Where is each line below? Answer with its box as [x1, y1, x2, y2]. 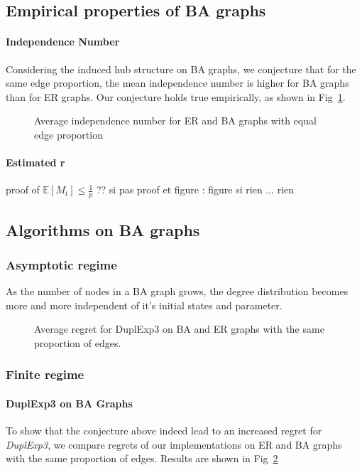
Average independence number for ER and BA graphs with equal [34, 113, 317, 128]
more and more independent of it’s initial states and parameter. [6, 297, 283, 312]
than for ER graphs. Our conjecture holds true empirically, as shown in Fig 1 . [6, 89, 346, 104]
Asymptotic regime [6, 255, 117, 273]
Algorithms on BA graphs [6, 218, 200, 240]
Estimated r [6, 155, 65, 170]
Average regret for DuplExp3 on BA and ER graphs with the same [34, 321, 324, 336]
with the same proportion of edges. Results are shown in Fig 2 [6, 451, 278, 466]
